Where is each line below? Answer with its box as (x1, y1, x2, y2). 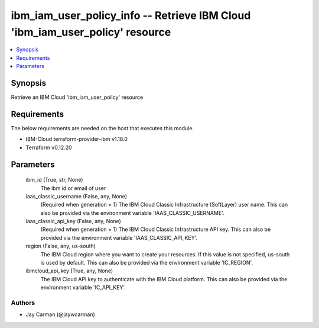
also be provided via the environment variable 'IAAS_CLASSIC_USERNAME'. (40, 209, 224, 216)
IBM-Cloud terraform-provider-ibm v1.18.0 (25, 136, 128, 143)
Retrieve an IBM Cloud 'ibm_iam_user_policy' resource (11, 94, 144, 101)
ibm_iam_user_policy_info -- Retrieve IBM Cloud (11, 9, 251, 22)
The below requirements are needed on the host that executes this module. (11, 124, 194, 131)
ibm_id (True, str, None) (25, 176, 83, 184)
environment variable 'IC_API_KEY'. (40, 284, 126, 291)
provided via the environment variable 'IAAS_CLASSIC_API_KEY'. (40, 234, 198, 241)
